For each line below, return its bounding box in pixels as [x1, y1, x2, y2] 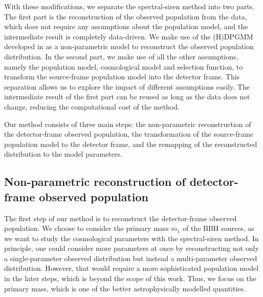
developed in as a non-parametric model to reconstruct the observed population [4, 41, 254, 52]
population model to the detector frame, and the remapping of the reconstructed [4, 138, 257, 149]
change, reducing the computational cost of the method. [4, 101, 180, 112]
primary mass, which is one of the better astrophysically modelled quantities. [4, 283, 246, 293]
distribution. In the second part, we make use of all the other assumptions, [4, 51, 238, 61]
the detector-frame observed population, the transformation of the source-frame [4, 129, 254, 139]
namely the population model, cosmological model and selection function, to [4, 61, 243, 72]
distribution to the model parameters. [4, 148, 122, 159]
